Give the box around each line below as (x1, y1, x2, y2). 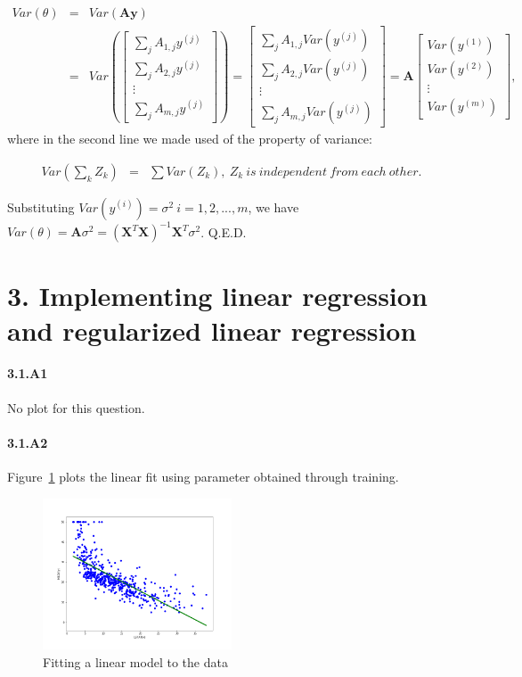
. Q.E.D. (200, 222, 247, 241)
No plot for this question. (7, 398, 145, 417)
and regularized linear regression (7, 311, 417, 348)
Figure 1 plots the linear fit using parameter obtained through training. (7, 467, 399, 486)
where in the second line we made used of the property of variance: (7, 129, 372, 148)
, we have (248, 197, 299, 216)
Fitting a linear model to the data (43, 652, 228, 671)
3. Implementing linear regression (7, 277, 428, 313)
